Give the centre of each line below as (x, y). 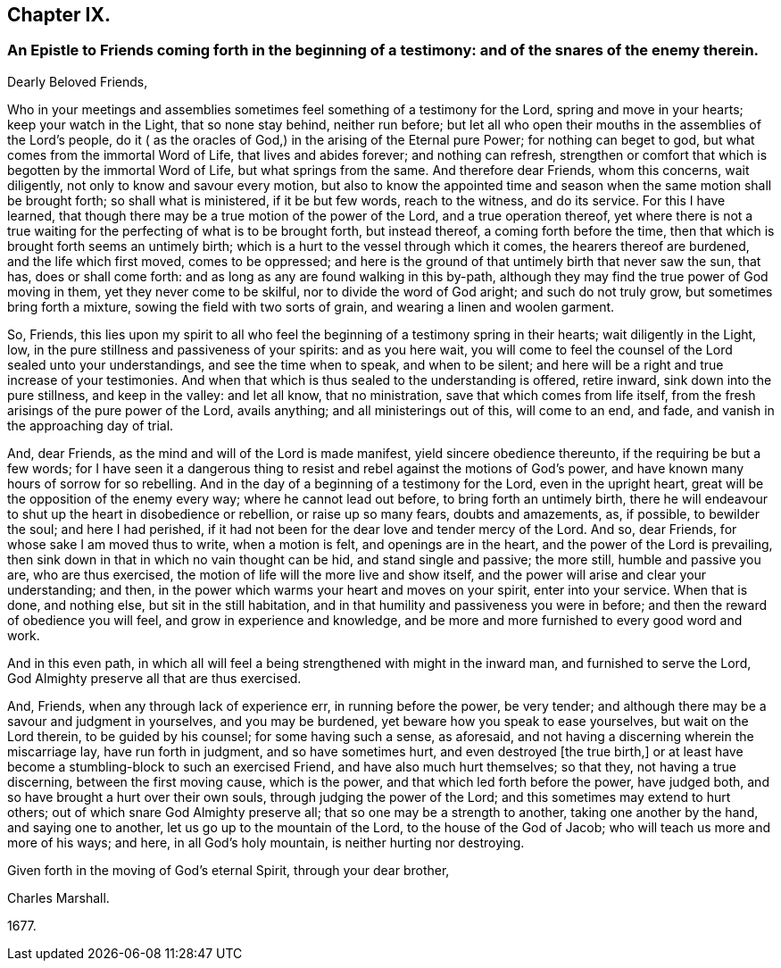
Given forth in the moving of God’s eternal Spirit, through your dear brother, (228, 870)
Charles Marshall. (58, 897)
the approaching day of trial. (91, 425)
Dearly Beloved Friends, (78, 81)
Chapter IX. (59, 15)
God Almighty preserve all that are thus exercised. (154, 678)
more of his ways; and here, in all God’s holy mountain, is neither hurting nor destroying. (266, 842)
